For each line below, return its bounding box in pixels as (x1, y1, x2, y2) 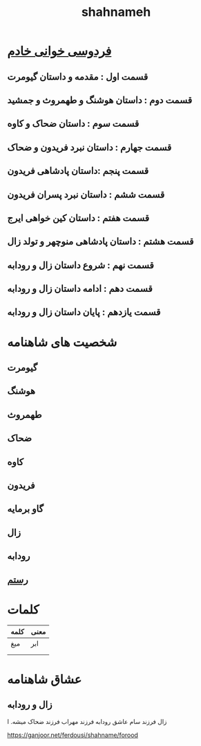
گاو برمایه (7, 503, 44, 515)
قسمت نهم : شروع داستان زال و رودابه (7, 259, 154, 271)
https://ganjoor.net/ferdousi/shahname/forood (7, 731, 138, 739)
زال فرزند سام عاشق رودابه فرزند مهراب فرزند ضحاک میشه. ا (7, 717, 167, 725)
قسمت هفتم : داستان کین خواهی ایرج (7, 212, 150, 224)
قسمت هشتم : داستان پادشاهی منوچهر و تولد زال (7, 236, 194, 248)
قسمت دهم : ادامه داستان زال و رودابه (7, 283, 153, 295)
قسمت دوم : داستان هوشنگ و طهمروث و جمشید (7, 94, 192, 106)
